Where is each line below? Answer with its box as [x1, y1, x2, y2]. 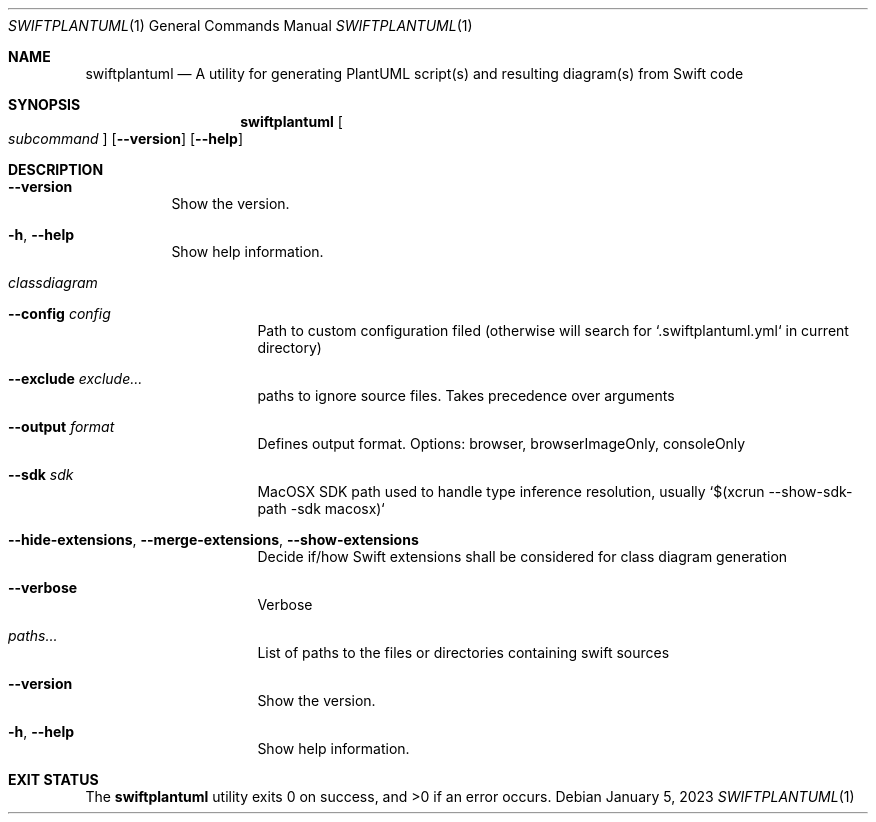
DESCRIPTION [8, 161, 104, 178]
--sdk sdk [8, 466, 74, 483]
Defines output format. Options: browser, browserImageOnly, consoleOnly [257, 435, 746, 452]
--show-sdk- [768, 483, 853, 500]
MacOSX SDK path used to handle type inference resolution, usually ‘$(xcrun [257, 483, 765, 500]
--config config [8, 305, 111, 322]
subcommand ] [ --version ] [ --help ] [8, 130, 243, 147]
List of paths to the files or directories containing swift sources [257, 644, 670, 661]
